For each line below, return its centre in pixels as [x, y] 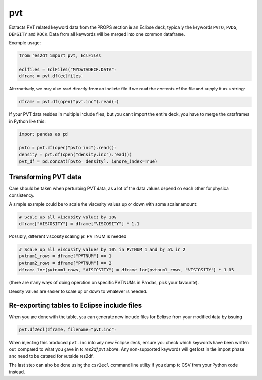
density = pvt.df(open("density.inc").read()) [75, 154]
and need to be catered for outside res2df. [51, 356]
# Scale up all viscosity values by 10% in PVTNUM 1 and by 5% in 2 [102, 249]
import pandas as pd [43, 134]
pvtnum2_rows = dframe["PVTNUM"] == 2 [65, 263]
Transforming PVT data [45, 177]
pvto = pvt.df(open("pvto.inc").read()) [68, 148]
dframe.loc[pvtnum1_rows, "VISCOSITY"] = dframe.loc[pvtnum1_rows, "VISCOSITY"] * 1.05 [127, 270]
